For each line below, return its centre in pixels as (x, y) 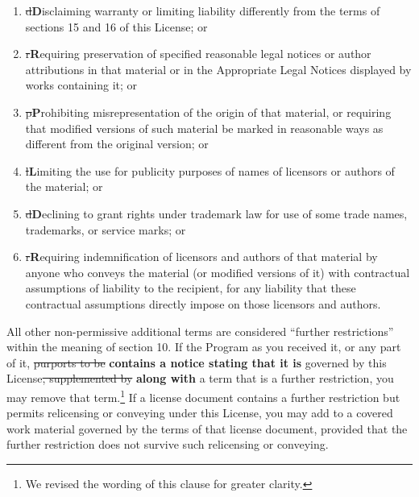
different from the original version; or (117, 144)
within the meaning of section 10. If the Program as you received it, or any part (204, 347)
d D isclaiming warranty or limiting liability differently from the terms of (203, 10)
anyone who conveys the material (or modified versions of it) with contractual (218, 272)
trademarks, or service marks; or (106, 229)
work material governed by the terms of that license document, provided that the (207, 428)
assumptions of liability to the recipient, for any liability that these (191, 288)
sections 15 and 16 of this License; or (116, 26)
